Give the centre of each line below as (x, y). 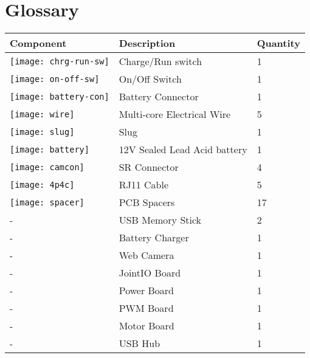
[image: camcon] (47, 167)
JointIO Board (150, 273)
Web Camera (146, 255)
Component (38, 43)
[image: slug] (42, 132)
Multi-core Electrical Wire (175, 114)
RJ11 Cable (144, 185)
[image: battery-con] (60, 96)
